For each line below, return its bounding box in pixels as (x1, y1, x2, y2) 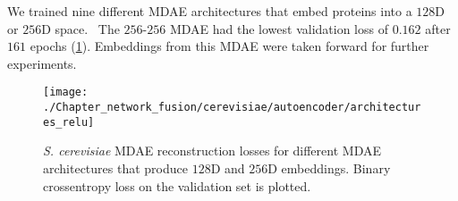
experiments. (7, 54, 77, 72)
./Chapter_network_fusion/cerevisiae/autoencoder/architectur (43, 101, 421, 114)
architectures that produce (43, 158, 188, 177)
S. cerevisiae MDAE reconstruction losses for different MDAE (43, 141, 381, 160)
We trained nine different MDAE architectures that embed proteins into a (7, 2, 412, 20)
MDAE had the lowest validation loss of (169, 19, 388, 38)
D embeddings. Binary (267, 158, 391, 177)
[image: (43, 86, 89, 99)
